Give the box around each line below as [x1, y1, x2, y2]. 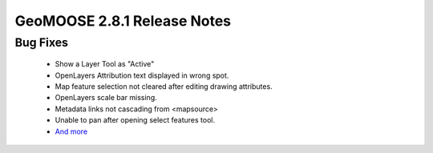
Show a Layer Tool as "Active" [55, 59, 155, 69]
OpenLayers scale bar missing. [55, 93, 158, 103]
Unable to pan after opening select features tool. [55, 115, 216, 125]
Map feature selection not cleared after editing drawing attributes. [55, 81, 273, 91]
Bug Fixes [14, 35, 68, 50]
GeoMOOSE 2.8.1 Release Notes [14, 12, 232, 30]
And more [55, 127, 88, 136]
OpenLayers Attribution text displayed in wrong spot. [55, 70, 229, 80]
